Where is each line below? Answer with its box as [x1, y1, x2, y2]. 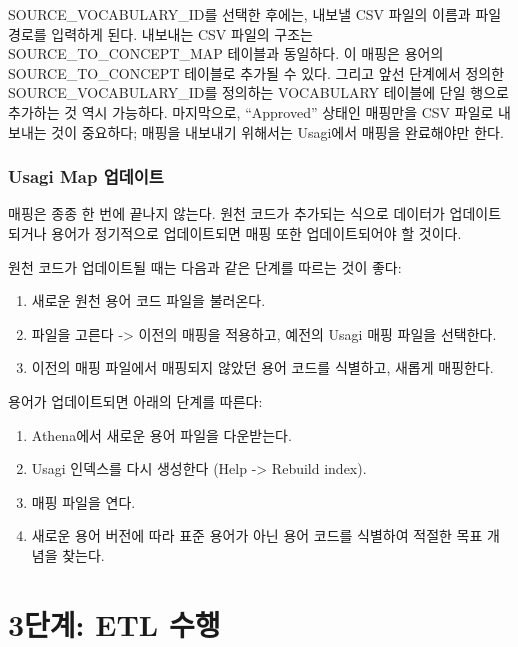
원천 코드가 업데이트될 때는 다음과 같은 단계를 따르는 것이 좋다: [8, 256, 402, 277]
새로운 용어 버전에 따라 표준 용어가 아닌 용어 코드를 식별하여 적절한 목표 [31, 525, 483, 546]
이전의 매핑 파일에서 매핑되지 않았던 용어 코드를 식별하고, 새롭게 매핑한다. [31, 357, 494, 378]
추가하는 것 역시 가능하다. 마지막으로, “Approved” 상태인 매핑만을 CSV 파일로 [8, 101, 494, 122]
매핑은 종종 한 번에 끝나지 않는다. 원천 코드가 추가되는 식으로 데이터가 [8, 203, 445, 224]
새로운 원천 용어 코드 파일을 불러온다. [31, 290, 266, 311]
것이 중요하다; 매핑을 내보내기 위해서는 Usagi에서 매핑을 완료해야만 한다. [51, 121, 504, 142]
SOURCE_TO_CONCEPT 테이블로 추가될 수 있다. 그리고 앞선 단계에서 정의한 [8, 62, 505, 83]
